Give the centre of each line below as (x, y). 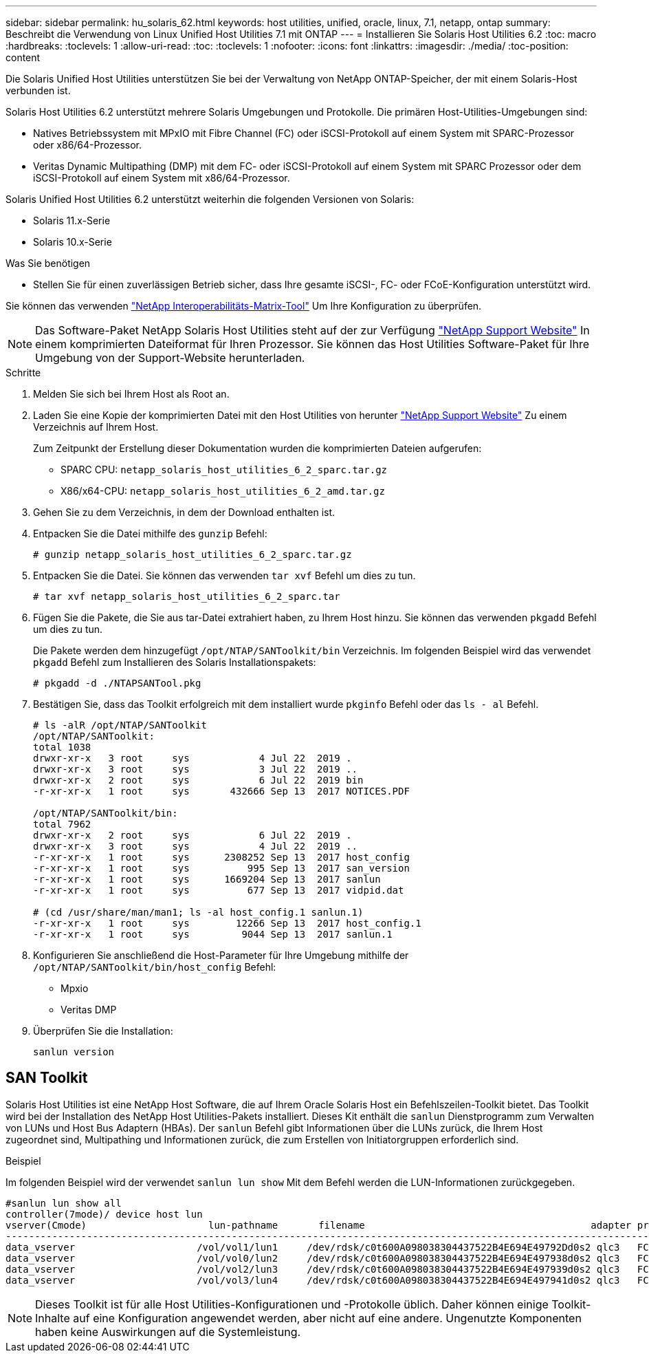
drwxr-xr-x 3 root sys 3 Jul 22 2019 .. (196, 769)
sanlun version (74, 1052)
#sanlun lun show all (64, 1203)
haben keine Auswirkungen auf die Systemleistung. (168, 1332)
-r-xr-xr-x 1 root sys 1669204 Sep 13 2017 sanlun (207, 879)
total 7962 (62, 824)
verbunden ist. (38, 90)
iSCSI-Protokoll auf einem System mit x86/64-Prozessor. (162, 178)
